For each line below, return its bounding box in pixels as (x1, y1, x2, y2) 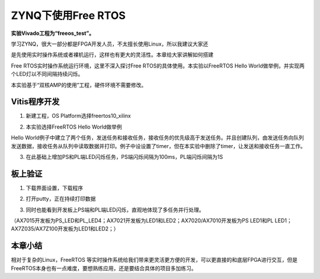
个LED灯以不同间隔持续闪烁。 (11, 70, 84, 78)
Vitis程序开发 (11, 97, 60, 107)
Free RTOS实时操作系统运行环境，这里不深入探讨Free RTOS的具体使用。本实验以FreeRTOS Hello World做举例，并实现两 (11, 62, 305, 69)
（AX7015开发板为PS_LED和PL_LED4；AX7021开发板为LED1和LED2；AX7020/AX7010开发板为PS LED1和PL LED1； (11, 217, 293, 225)
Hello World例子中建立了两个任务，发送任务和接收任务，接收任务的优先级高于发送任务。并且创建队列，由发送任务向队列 (11, 134, 305, 142)
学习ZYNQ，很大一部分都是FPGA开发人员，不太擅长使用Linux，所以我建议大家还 (11, 40, 209, 47)
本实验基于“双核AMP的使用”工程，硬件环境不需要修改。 (11, 81, 147, 88)
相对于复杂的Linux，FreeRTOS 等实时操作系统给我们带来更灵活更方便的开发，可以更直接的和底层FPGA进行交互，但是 (11, 256, 297, 264)
